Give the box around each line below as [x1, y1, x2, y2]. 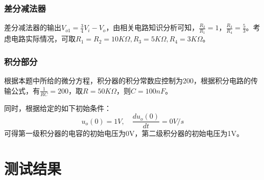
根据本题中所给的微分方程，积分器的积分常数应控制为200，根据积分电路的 [4, 75, 251, 86]
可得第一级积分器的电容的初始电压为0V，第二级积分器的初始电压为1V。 [4, 128, 244, 139]
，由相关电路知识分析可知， [106, 22, 199, 33]
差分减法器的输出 [4, 22, 61, 33]
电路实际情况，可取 [11, 33, 76, 44]
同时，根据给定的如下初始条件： [4, 102, 111, 113]
